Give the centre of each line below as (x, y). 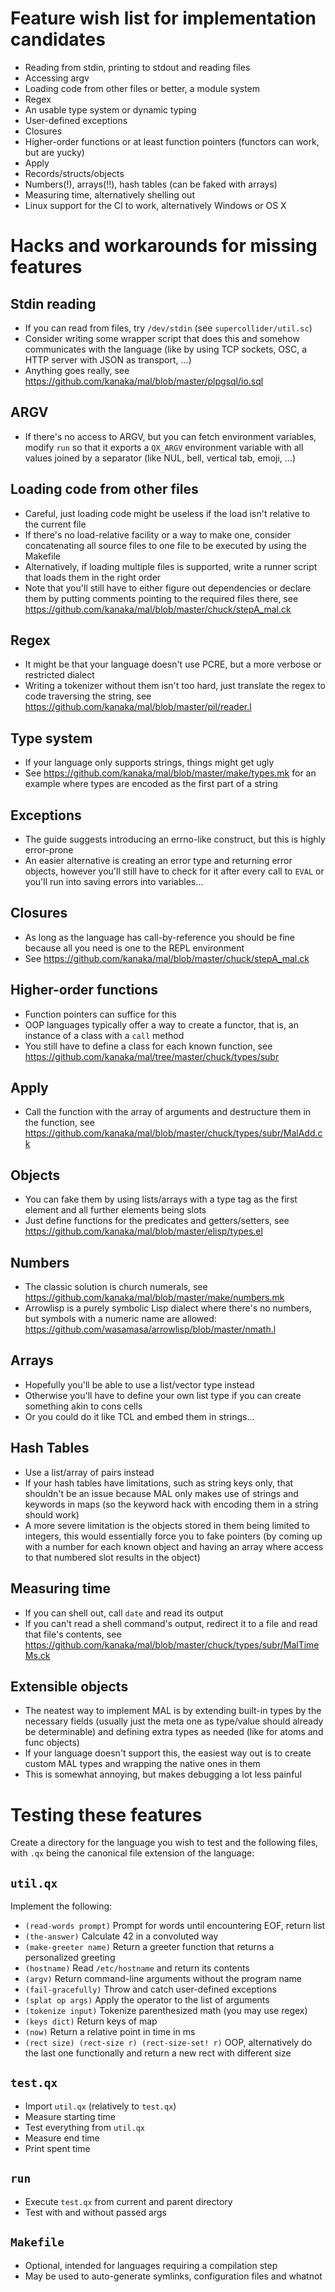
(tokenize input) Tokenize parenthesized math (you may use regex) (166, 2011)
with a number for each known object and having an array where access (174, 1546)
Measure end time (62, 2138)
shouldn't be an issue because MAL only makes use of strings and (161, 1493)
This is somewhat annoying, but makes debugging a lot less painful (163, 1774)
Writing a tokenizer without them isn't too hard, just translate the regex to (175, 686)
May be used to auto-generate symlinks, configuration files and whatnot (173, 2276)
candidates (58, 39)
